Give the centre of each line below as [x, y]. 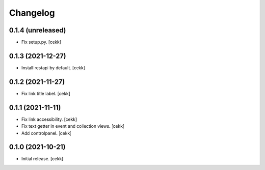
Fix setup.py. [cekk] [41, 42]
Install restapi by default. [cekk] [53, 68]
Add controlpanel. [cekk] [46, 133]
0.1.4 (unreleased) [38, 30]
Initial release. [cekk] [42, 159]
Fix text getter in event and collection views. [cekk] [73, 126]
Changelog [32, 13]
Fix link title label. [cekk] [46, 93]
